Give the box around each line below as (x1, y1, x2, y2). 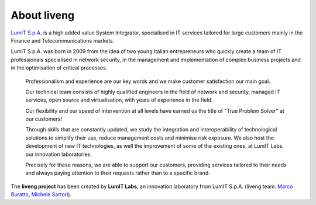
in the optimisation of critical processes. (11, 64, 108, 71)
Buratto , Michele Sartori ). (11, 191, 72, 198)
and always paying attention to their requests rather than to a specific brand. (25, 169, 210, 176)
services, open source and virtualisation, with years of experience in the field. (25, 96, 213, 103)
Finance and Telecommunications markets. (11, 37, 115, 44)
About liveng (11, 9, 75, 22)
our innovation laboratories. (25, 151, 92, 158)
